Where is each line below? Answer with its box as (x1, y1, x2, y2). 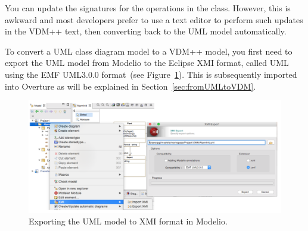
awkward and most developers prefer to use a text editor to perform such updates (5, 13, 303, 26)
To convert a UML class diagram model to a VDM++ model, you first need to (5, 45, 293, 57)
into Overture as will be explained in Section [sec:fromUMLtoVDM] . (5, 80, 256, 92)
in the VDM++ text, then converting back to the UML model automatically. (5, 25, 287, 37)
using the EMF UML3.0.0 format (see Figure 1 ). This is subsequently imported (5, 68, 297, 80)
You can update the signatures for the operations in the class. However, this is (5, 2, 291, 14)
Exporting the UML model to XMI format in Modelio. (29, 215, 228, 227)
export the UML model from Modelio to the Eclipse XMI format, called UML (5, 56, 289, 69)
